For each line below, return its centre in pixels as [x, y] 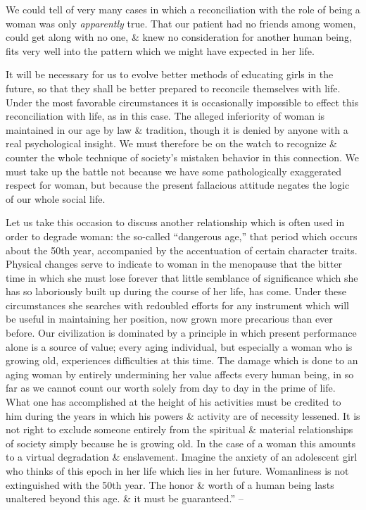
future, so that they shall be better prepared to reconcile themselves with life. [173, 88]
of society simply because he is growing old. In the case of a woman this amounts [181, 443]
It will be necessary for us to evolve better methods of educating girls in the [170, 74]
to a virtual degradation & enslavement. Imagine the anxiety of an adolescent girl [182, 457]
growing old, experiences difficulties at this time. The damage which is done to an [182, 360]
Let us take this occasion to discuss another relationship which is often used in [175, 222]
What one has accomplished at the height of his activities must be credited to [173, 402]
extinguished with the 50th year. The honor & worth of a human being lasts [170, 484]
